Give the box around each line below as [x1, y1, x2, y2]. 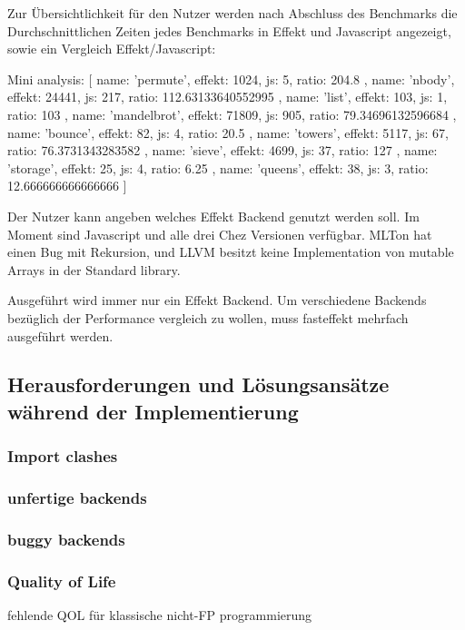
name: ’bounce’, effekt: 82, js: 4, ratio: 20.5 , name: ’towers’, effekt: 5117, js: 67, [7, 123, 450, 142]
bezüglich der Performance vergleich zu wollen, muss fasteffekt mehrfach [7, 308, 409, 327]
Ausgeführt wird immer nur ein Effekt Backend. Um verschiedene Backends [7, 290, 427, 310]
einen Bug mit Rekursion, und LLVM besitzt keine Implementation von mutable [7, 242, 454, 261]
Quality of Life [7, 569, 116, 592]
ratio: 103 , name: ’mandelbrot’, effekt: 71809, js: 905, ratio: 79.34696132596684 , [7, 104, 457, 123]
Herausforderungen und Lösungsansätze [7, 370, 390, 399]
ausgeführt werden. [7, 326, 114, 345]
